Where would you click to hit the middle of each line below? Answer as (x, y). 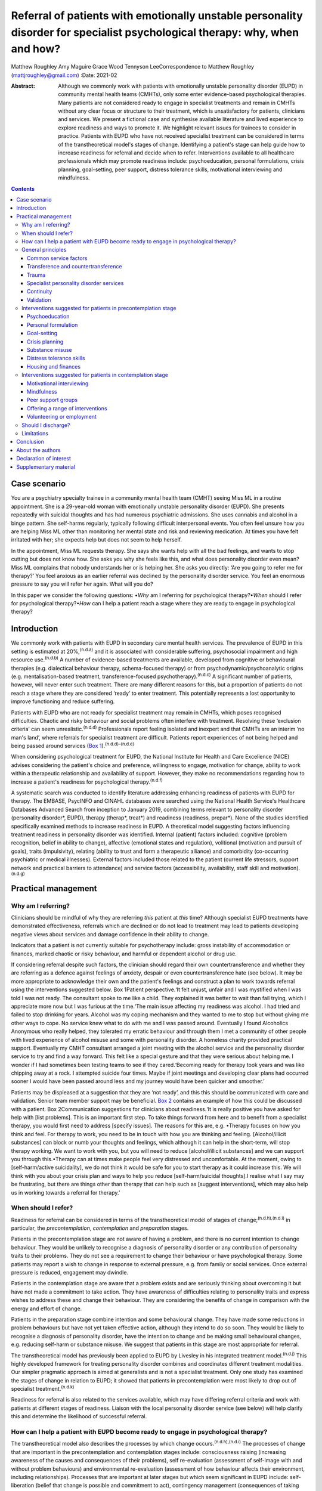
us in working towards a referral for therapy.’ (66, 1192)
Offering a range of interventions (67, 408)
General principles (44, 250)
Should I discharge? (46, 425)
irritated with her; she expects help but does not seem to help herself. (97, 540)
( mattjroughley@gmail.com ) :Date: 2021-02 (64, 75)
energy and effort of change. (47, 1309)
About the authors (38, 450)
